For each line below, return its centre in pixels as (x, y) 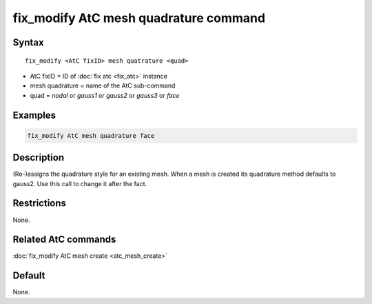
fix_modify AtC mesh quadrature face (91, 135)
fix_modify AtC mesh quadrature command (139, 18)
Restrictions (40, 203)
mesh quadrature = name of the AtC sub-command (103, 85)
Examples (34, 115)
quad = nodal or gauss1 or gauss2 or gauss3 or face (105, 95)
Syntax (28, 42)
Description (39, 158)
